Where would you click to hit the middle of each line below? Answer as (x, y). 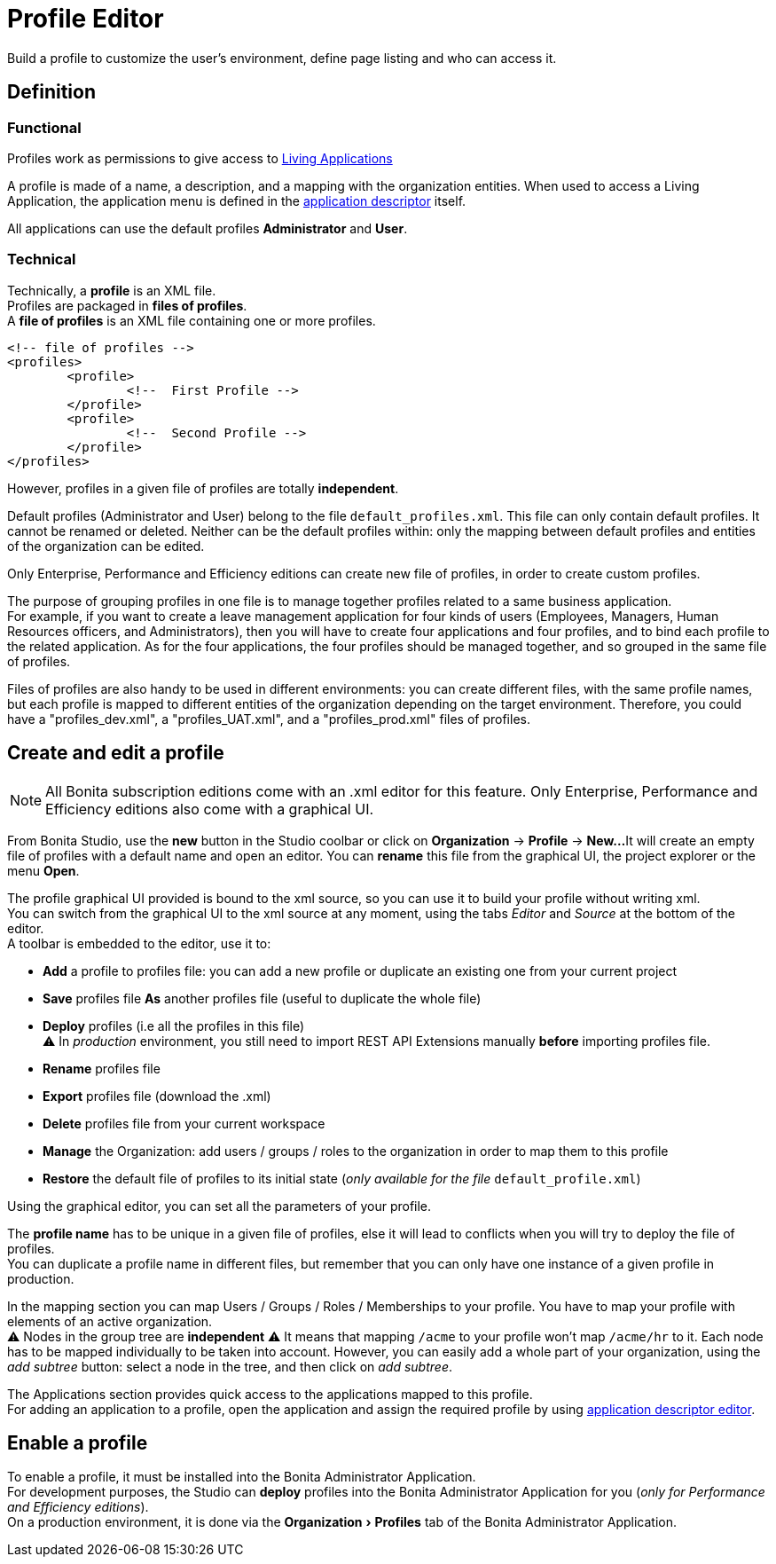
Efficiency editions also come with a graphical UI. (210, 809)
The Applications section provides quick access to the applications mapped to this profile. (270, 1394)
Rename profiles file (102, 1068)
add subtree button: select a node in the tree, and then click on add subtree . (230, 1366)
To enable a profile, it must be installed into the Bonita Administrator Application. (242, 1477)
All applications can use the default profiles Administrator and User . (208, 228)
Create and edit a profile (116, 753)
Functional (44, 127)
